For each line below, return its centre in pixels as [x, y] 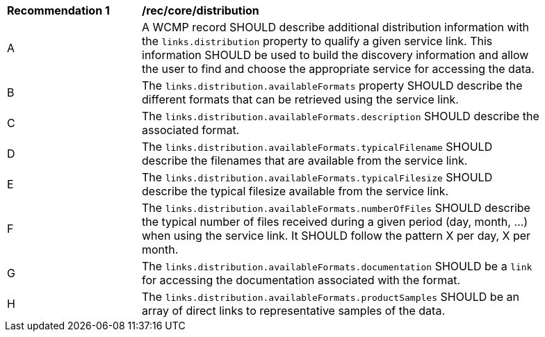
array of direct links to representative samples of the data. [293, 311]
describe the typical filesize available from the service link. [295, 191]
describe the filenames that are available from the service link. [305, 161]
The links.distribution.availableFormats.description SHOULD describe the [341, 116]
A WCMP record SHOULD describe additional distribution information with [336, 27]
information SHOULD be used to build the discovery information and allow [335, 55]
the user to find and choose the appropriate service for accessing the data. [338, 69]
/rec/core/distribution [201, 10]
